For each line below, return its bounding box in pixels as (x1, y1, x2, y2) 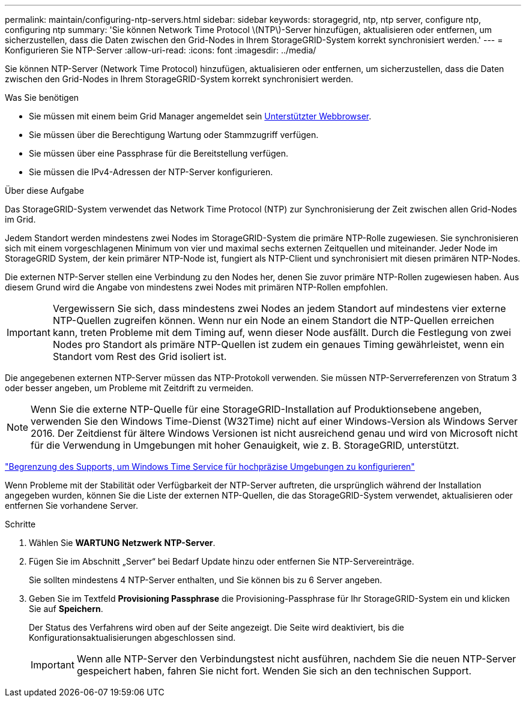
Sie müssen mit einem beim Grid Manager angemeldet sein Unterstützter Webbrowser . (29, 111, 372, 121)
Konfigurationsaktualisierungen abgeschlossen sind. (29, 632, 236, 643)
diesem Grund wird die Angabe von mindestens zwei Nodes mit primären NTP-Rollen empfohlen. (5, 282, 388, 292)
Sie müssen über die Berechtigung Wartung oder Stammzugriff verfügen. (29, 130, 319, 140)
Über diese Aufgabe (5, 185, 84, 196)
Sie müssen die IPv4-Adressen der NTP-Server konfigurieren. (29, 167, 273, 177)
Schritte (5, 519, 36, 529)
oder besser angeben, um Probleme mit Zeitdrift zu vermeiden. (5, 383, 254, 393)
